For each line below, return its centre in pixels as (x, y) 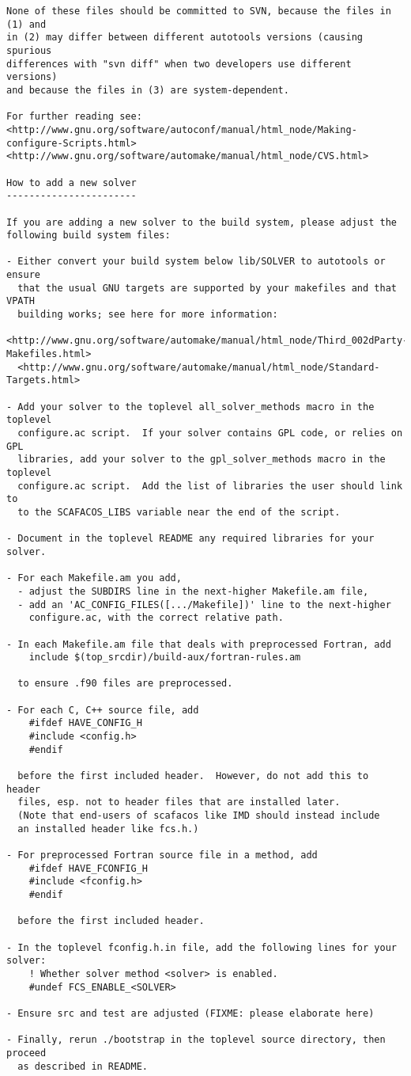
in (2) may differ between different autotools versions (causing (185, 38)
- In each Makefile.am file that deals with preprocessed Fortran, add (199, 644)
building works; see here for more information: (148, 315)
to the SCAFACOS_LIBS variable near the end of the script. (179, 512)
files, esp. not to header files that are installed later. (179, 802)
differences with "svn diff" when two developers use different (179, 64)
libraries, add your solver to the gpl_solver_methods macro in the (202, 460)
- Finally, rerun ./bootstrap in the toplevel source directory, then (196, 1040)
